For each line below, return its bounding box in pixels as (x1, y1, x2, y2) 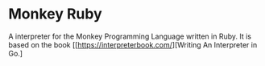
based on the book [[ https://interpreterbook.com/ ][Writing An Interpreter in (8, 39, 258, 49)
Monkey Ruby (8, 5, 102, 23)
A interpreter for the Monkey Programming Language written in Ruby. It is (8, 31, 252, 41)
